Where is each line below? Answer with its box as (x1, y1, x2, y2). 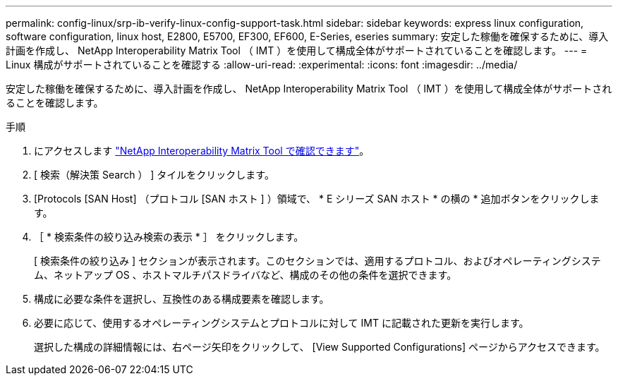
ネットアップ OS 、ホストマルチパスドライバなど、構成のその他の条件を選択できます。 (53, 269, 457, 281)
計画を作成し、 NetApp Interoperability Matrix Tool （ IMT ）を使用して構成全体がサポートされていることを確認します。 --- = (6, 44, 588, 56)
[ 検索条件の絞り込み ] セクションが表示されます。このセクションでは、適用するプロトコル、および (34, 255, 493, 267)
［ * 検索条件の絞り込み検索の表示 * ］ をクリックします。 (34, 231, 304, 243)
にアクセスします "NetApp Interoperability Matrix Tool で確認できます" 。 (34, 145, 370, 157)
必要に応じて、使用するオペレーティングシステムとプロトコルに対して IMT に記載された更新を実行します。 (34, 317, 529, 329)
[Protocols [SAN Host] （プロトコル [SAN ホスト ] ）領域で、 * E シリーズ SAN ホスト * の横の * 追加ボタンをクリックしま (34, 193, 600, 205)
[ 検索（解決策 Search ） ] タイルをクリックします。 (34, 169, 274, 181)
